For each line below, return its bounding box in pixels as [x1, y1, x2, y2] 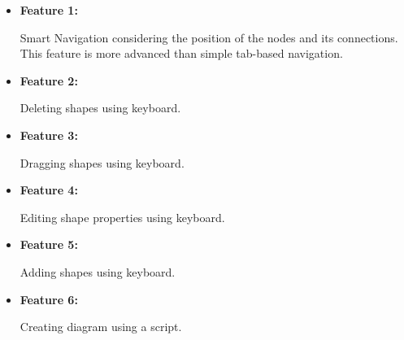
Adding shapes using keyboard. [20, 263, 176, 280]
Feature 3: [20, 126, 78, 143]
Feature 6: [20, 290, 78, 307]
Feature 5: [20, 236, 78, 253]
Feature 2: [20, 72, 78, 89]
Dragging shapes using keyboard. [20, 154, 185, 171]
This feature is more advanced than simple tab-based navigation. [20, 45, 343, 62]
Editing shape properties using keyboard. [20, 208, 225, 225]
